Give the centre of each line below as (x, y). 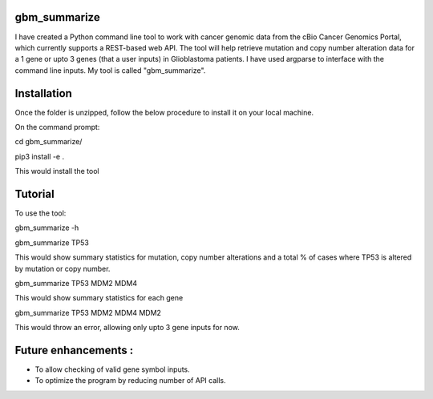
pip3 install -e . (39, 156)
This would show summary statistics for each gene (99, 298)
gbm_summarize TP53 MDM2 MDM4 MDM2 (88, 312)
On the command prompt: (57, 127)
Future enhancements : (74, 350)
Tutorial (35, 193)
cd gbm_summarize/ (49, 142)
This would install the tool (57, 171)
